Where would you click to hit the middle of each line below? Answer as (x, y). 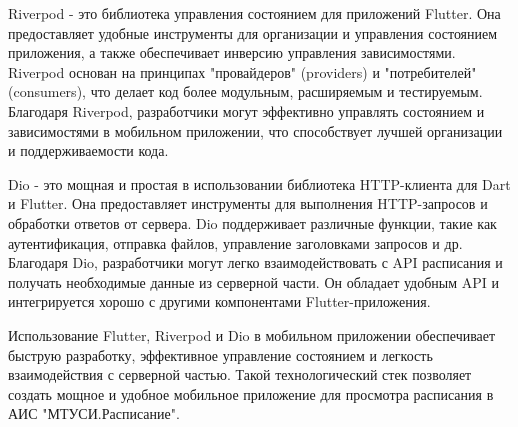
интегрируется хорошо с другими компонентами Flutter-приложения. (219, 301)
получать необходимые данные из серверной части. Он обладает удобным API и (253, 281)
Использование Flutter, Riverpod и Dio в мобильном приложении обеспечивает (252, 334)
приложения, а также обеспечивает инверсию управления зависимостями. (232, 52)
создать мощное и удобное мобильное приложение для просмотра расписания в (251, 393)
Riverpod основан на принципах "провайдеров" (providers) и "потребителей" (242, 71)
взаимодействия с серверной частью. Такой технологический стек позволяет (240, 374)
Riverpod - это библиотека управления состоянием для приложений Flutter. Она (254, 13)
